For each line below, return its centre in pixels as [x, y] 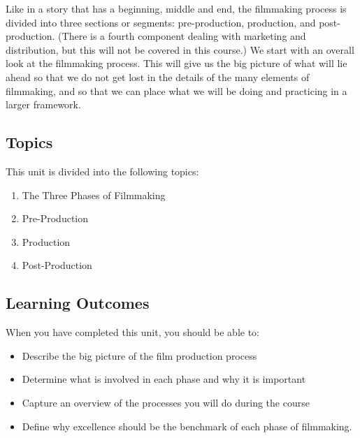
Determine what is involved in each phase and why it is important [164, 379]
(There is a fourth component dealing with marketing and [182, 36]
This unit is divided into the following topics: [102, 171]
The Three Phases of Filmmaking [94, 195]
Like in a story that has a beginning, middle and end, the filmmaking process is [176, 8]
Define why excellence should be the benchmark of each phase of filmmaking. [187, 426]
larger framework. [43, 104]
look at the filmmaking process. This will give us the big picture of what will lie [177, 63]
